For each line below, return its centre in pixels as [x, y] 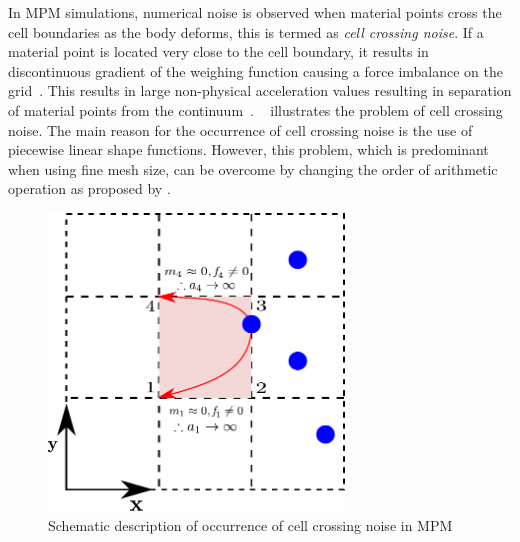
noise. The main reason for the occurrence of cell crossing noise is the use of [240, 129]
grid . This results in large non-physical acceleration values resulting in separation [260, 90]
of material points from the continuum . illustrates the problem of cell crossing [255, 109]
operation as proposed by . [89, 188]
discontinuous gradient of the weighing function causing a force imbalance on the [255, 70]
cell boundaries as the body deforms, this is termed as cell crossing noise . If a [246, 31]
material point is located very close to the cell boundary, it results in [218, 51]
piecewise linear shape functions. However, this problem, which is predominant [248, 149]
